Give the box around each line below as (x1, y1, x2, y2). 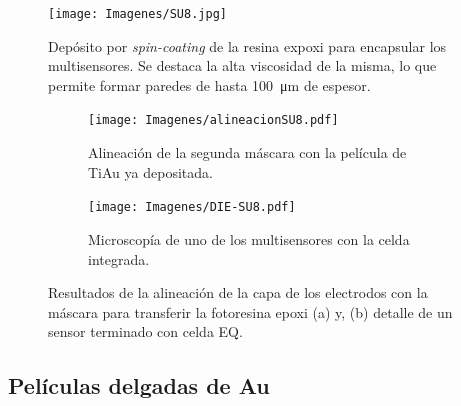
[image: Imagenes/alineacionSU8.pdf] (88, 113, 339, 128)
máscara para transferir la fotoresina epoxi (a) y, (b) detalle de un (48, 301, 453, 322)
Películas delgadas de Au (8, 370, 270, 401)
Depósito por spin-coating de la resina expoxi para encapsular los (48, 35, 447, 56)
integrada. (88, 248, 150, 269)
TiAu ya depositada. (88, 161, 213, 182)
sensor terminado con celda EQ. (48, 321, 243, 342)
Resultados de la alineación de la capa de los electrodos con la (48, 282, 428, 303)
